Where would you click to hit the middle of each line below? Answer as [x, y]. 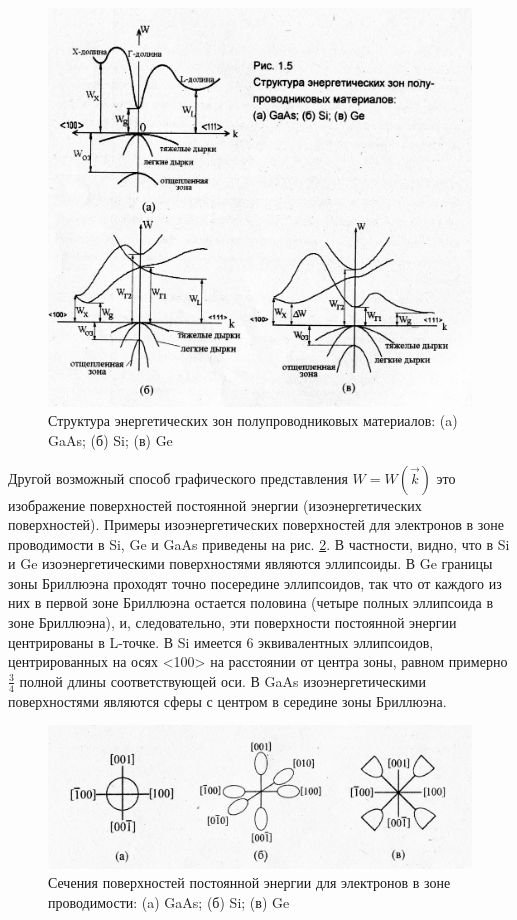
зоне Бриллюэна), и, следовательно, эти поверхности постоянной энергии [232, 622]
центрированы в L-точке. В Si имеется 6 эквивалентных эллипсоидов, [221, 641]
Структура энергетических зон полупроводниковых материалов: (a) [253, 420]
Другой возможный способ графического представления [178, 477]
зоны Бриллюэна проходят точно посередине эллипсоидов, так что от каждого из [255, 582]
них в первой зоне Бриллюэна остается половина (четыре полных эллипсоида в [251, 602]
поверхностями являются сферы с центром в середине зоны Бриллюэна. [227, 700]
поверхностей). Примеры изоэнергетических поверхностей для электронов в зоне [256, 524]
